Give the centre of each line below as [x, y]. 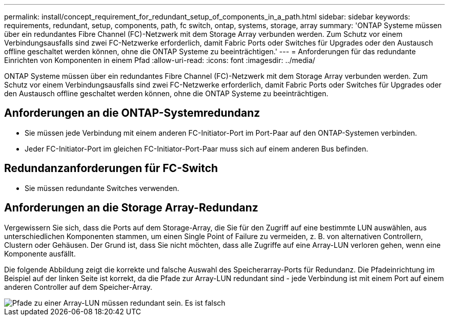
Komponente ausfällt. [40, 253]
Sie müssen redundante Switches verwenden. [102, 188]
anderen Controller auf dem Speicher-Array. [78, 287]
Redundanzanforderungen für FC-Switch [111, 168]
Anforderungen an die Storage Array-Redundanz [131, 208]
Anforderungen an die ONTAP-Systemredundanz [132, 113]
